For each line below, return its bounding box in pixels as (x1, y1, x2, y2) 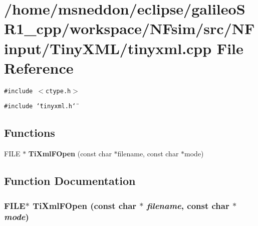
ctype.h (46, 87, 71, 95)
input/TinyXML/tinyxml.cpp (4, 38, 212, 58)
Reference (4, 57, 74, 78)
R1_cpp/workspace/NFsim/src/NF (4, 18, 255, 39)
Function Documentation (4, 173, 136, 188)
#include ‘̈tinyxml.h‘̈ (4, 103, 76, 110)
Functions (4, 125, 55, 140)
